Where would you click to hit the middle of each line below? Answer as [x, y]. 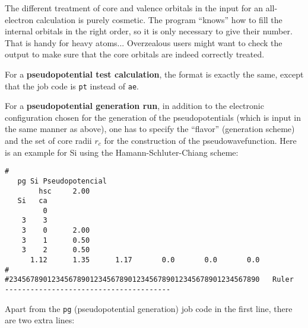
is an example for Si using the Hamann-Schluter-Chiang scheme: [122, 152]
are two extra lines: [40, 320]
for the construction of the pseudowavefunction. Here [200, 140]
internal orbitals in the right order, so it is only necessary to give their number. [149, 31]
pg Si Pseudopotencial [62, 181]
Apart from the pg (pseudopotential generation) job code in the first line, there [149, 308]
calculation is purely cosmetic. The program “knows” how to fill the [159, 19]
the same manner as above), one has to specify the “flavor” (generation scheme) [150, 129]
